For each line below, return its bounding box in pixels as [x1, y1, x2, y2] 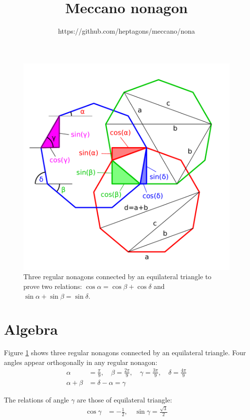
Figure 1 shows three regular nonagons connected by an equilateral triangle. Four [4, 347, 246, 358]
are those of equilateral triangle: [77, 394, 172, 404]
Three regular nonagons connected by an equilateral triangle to [23, 271, 212, 282]
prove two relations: [23, 281, 82, 291]
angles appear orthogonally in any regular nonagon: [4, 357, 158, 367]
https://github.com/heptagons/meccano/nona [58, 26, 195, 36]
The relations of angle [4, 394, 69, 404]
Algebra [4, 319, 58, 339]
